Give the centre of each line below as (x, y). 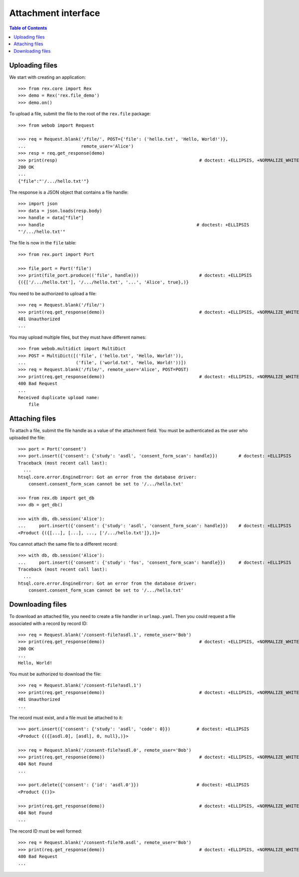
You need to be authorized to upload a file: (53, 293)
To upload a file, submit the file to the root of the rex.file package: (80, 114)
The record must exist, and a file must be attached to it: (66, 717)
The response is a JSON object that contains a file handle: (69, 193)
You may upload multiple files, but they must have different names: (78, 337)
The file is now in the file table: (43, 243)
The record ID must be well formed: (46, 831)
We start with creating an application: (48, 77)
